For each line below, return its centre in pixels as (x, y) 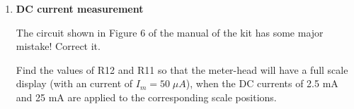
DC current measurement (80, 8)
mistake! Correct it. (58, 46)
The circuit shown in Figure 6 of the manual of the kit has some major (170, 32)
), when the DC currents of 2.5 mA (262, 83)
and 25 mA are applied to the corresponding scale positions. (146, 97)
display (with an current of (74, 83)
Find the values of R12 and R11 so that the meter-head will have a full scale (182, 69)
